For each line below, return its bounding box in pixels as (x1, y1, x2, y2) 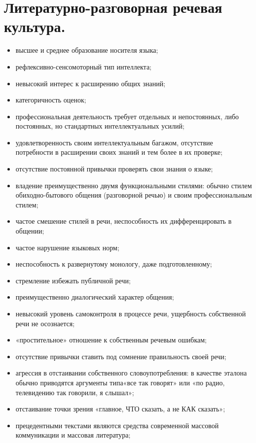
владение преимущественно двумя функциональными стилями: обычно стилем (15, 180, 252, 190)
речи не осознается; (15, 318, 75, 328)
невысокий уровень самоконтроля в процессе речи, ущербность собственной (15, 308, 246, 318)
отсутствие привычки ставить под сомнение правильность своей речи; (15, 351, 226, 361)
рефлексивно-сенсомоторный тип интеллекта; (15, 61, 152, 71)
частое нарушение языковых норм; (15, 242, 119, 252)
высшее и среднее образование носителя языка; (15, 45, 158, 55)
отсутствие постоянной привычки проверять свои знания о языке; (15, 164, 213, 174)
